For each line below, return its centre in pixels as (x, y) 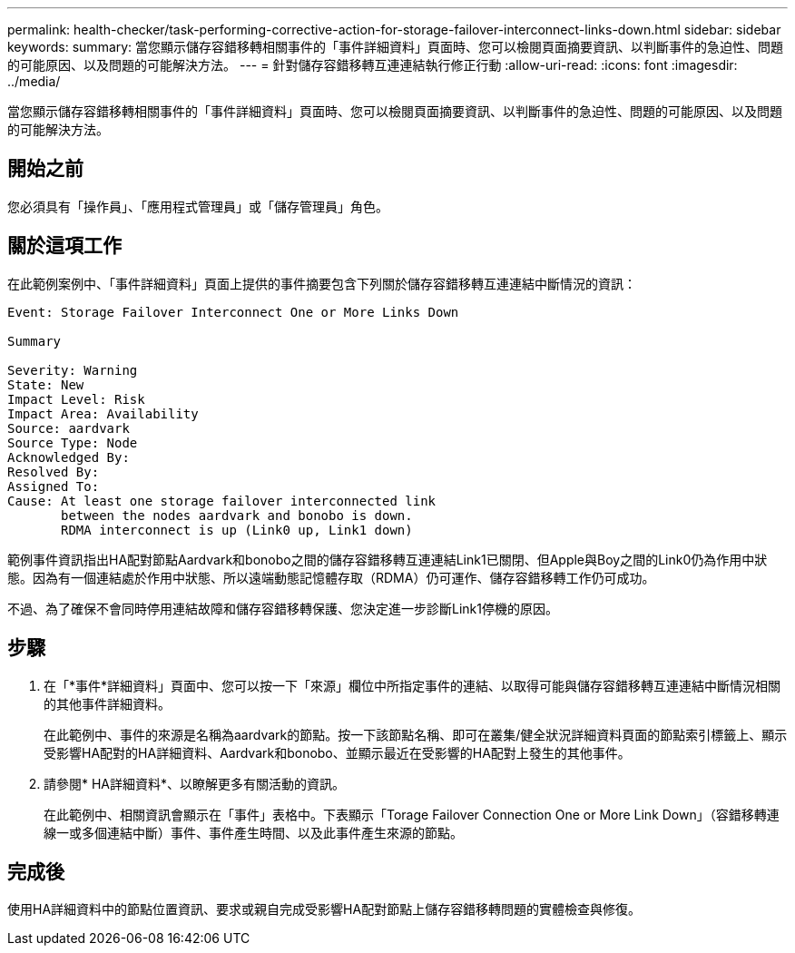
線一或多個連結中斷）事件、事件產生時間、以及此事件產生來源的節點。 (253, 832)
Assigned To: (54, 486)
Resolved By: (54, 472)
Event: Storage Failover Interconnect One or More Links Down (233, 312)
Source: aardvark (69, 428)
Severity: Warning (73, 370)
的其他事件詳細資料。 (107, 703)
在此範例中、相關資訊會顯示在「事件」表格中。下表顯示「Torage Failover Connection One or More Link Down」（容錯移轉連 (412, 814)
